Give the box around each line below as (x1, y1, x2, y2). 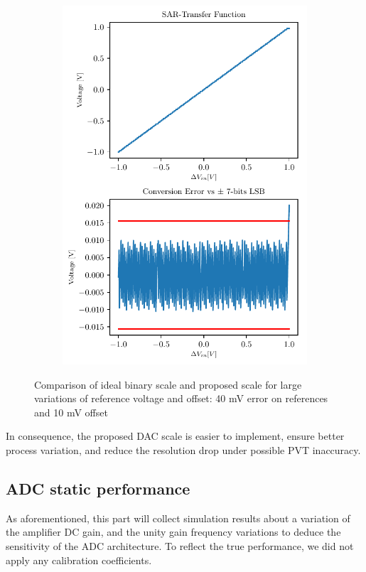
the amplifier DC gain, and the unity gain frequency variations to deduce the (6, 524, 341, 539)
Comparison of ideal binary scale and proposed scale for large (34, 377, 302, 392)
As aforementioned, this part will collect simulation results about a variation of (6, 510, 350, 525)
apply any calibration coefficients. (6, 552, 152, 567)
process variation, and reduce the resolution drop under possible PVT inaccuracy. (6, 442, 361, 457)
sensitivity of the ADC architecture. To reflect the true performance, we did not (6, 538, 354, 553)
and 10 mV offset (34, 404, 108, 419)
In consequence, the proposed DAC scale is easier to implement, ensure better (6, 428, 345, 443)
